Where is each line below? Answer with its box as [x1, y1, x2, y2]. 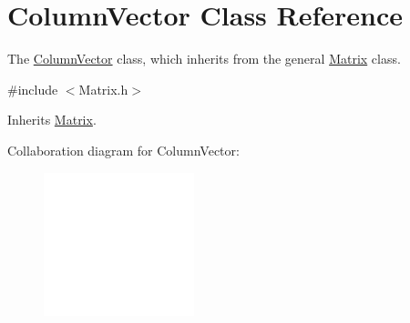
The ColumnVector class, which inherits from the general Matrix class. [7, 49, 401, 68]
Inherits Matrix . [7, 110, 97, 129]
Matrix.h [78, 79, 128, 98]
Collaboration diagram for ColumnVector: [7, 140, 240, 159]
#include [7, 79, 58, 98]
